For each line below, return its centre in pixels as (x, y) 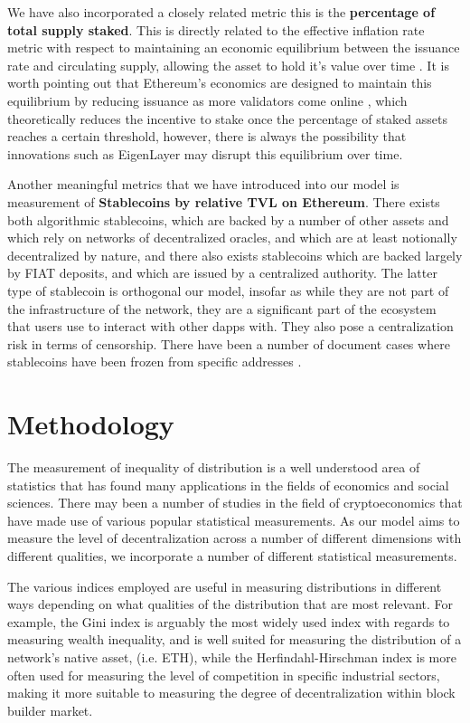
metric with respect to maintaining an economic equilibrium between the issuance (234, 48)
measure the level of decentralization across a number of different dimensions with (235, 538)
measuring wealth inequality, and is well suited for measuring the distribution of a (235, 639)
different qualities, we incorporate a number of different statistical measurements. (232, 555)
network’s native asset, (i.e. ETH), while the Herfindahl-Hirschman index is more (232, 656)
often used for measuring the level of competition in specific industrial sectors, (224, 675)
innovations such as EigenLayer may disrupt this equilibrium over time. (205, 153)
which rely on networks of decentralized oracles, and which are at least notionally (232, 238)
